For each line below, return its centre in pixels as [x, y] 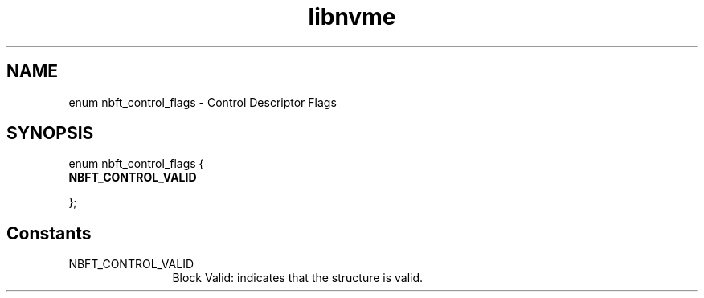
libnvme [352, 17]
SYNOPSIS [50, 133]
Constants [49, 233]
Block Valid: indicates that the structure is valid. [298, 278]
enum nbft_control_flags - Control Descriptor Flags [203, 102]
